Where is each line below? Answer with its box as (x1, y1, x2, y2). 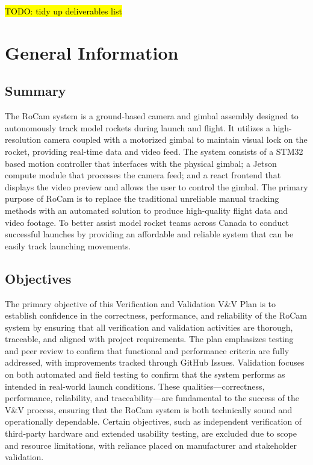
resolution (5, 133, 42, 146)
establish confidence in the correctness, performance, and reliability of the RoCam (5, 309, 307, 322)
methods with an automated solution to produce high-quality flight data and (5, 204, 288, 216)
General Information (5, 40, 179, 64)
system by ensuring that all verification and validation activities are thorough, (5, 320, 293, 333)
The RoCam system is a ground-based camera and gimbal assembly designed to (5, 110, 299, 122)
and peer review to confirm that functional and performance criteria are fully (5, 344, 290, 357)
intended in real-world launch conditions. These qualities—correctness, (5, 379, 265, 392)
